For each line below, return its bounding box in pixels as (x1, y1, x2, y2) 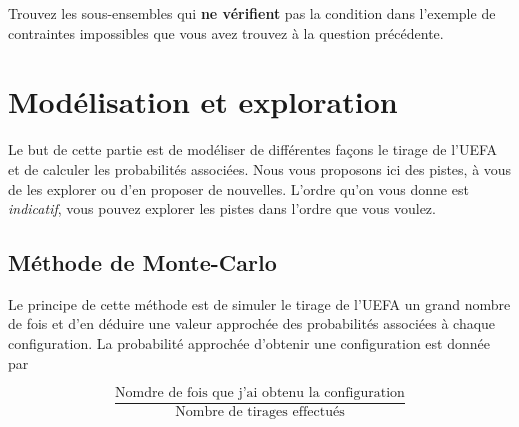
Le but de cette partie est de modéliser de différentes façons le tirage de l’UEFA (8, 139, 498, 160)
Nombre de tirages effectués (175, 405, 345, 420)
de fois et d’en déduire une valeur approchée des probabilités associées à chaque (8, 313, 496, 334)
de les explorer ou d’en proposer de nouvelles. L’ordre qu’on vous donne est (8, 178, 469, 199)
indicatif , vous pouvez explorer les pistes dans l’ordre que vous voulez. (8, 198, 436, 219)
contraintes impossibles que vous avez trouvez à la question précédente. (8, 22, 444, 43)
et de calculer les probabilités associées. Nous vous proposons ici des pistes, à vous (8, 158, 512, 179)
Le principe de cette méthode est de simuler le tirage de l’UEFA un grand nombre (8, 293, 511, 314)
